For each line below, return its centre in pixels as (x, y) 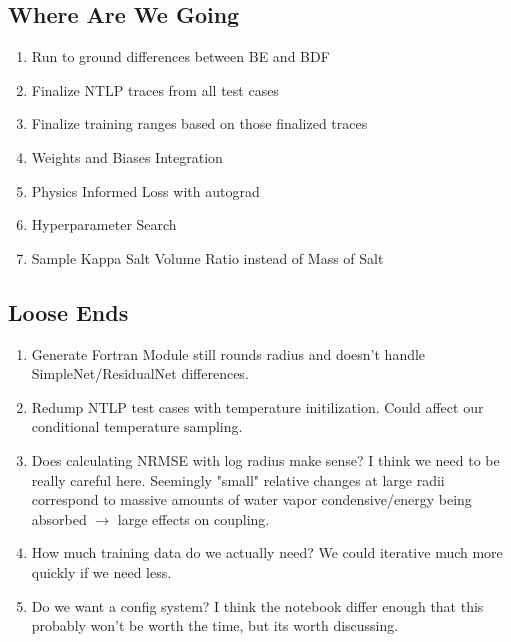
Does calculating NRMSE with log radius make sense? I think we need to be (265, 459)
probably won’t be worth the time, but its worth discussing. (215, 625)
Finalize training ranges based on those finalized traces (199, 123)
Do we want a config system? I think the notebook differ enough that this (257, 605)
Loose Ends (68, 311)
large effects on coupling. (193, 518)
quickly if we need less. (101, 571)
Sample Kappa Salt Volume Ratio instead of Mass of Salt (207, 257)
